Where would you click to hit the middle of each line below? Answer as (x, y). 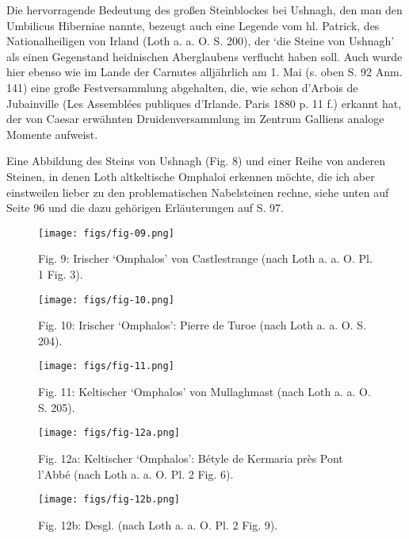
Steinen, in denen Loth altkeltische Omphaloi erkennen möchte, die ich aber (191, 176)
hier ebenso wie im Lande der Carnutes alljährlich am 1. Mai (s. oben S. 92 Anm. (204, 72)
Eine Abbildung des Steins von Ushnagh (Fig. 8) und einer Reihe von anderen (196, 161)
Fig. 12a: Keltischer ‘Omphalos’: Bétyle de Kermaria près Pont (191, 458)
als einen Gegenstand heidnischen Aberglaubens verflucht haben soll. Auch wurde (204, 56)
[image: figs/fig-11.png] (106, 366)
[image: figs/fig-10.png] (106, 300)
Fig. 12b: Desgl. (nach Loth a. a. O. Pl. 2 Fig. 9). (158, 524)
